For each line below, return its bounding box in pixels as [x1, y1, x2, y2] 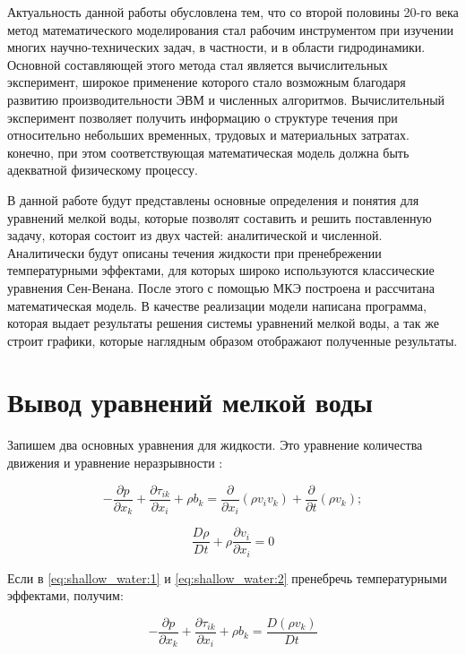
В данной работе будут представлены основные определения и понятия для [7, 190, 419, 209]
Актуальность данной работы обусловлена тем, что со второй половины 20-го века [7, 3, 459, 21]
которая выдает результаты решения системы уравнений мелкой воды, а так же [7, 314, 439, 332]
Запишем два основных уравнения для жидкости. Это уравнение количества [7, 435, 423, 454]
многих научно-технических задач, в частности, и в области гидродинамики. [7, 38, 426, 56]
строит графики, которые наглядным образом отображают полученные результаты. [7, 331, 458, 349]
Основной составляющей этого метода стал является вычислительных [7, 55, 388, 73]
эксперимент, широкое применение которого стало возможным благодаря [7, 73, 406, 91]
